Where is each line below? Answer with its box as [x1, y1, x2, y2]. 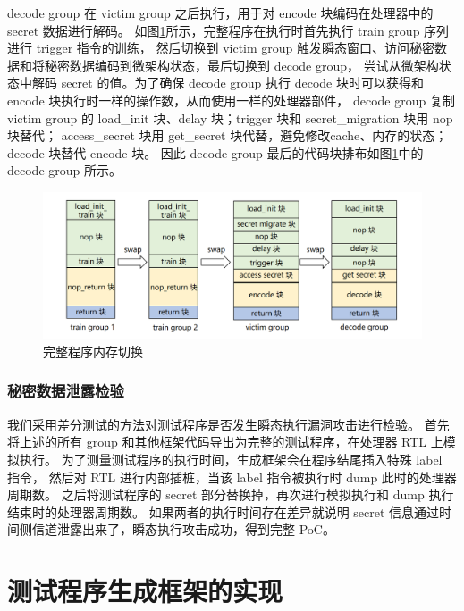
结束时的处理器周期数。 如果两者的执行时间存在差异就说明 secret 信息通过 [7, 502, 440, 521]
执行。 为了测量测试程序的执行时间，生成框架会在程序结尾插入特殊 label [19, 449, 443, 468]
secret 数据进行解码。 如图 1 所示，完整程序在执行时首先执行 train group [7, 21, 420, 39]
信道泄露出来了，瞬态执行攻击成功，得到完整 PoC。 [31, 520, 335, 539]
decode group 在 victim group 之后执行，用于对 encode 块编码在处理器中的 [7, 4, 434, 21]
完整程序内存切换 [43, 341, 143, 360]
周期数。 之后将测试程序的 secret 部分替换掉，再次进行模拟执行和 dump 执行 [7, 485, 454, 504]
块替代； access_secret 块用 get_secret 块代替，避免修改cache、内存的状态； [7, 126, 448, 145]
